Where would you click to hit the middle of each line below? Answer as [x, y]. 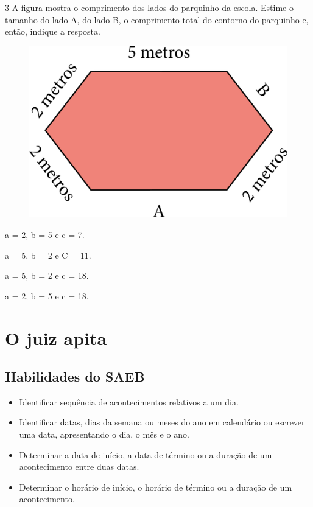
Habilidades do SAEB [75, 376]
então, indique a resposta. [53, 31]
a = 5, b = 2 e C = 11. [48, 255]
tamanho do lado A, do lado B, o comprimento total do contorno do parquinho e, [157, 19]
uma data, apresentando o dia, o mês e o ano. [104, 434]
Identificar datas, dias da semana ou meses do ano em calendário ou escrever [162, 422]
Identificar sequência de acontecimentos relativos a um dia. [129, 401]
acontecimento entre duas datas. [79, 467]
